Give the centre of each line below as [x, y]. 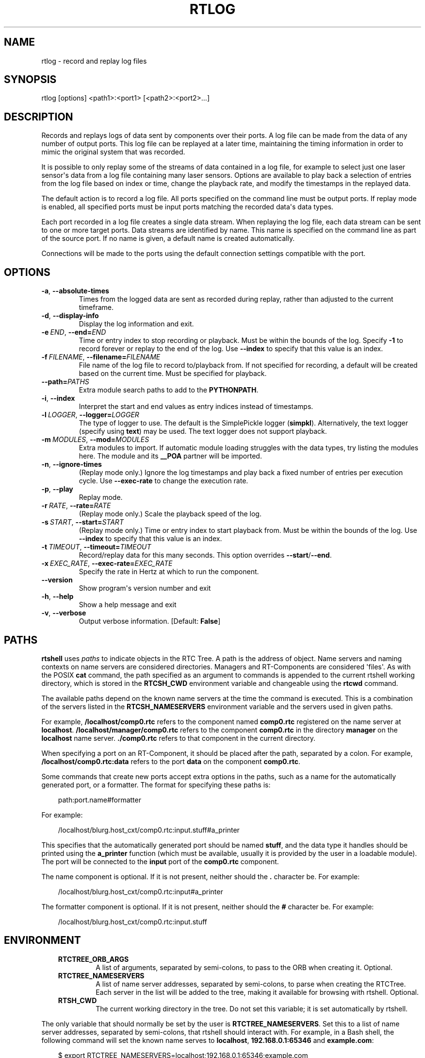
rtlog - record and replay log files [94, 61]
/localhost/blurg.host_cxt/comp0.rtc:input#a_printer [140, 891]
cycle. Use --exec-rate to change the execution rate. [163, 481]
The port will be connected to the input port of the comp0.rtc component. [160, 861]
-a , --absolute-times [75, 291]
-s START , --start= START [82, 522]
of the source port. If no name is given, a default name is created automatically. [168, 239]
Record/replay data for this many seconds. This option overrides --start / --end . [205, 555]
